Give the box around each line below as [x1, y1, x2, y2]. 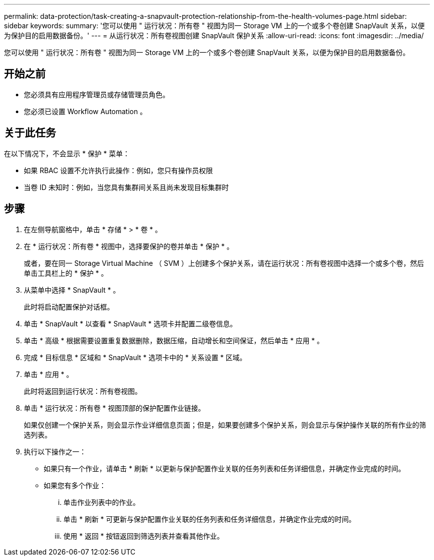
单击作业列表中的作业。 [63, 498, 140, 506]
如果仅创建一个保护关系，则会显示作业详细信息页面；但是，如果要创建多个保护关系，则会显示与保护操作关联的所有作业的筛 [24, 420, 426, 429]
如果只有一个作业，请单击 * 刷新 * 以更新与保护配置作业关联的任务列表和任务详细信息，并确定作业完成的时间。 [44, 464, 405, 473]
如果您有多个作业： [44, 481, 106, 490]
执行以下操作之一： [24, 447, 86, 456]
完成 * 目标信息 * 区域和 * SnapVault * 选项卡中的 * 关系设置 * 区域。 [24, 353, 247, 362]
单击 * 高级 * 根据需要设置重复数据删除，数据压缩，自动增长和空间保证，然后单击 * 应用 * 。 [24, 336, 324, 345]
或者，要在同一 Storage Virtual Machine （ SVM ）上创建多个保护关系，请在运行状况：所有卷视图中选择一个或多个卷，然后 [24, 258, 424, 267]
